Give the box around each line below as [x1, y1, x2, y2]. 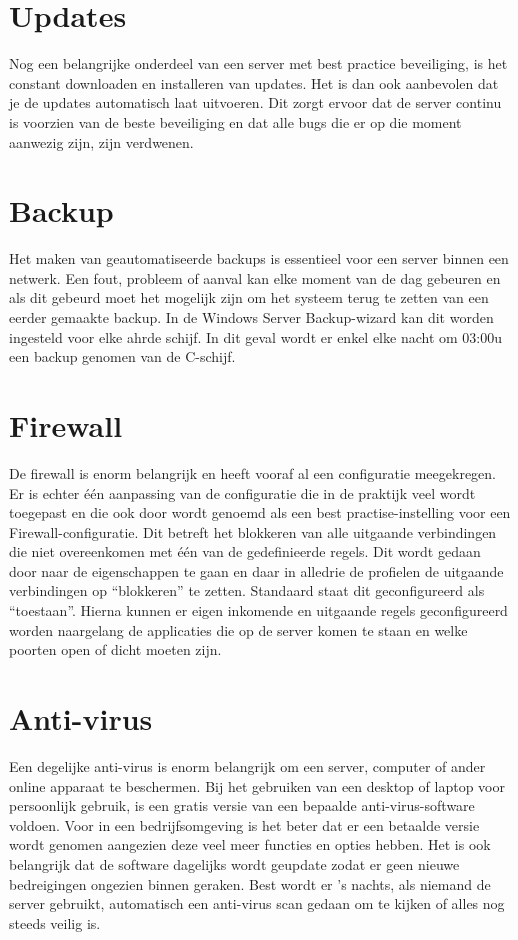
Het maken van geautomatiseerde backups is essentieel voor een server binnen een [9, 248, 509, 269]
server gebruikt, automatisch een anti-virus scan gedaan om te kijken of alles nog [9, 893, 505, 914]
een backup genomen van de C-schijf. [9, 346, 236, 367]
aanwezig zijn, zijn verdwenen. [9, 131, 194, 152]
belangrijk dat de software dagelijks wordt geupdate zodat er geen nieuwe [9, 853, 460, 874]
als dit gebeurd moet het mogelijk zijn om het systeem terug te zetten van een [9, 287, 489, 308]
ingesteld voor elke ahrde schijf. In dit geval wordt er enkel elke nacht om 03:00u [9, 326, 502, 347]
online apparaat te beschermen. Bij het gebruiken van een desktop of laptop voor [9, 775, 505, 796]
